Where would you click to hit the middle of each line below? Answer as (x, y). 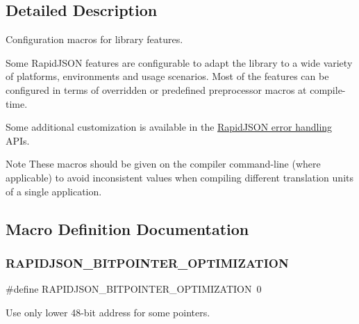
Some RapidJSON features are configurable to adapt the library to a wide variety (179, 62)
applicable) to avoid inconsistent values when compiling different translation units (179, 177)
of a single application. (54, 191)
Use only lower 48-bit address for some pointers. (108, 312)
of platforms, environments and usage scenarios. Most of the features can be (167, 76)
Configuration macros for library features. (94, 39)
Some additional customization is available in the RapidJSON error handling (169, 127)
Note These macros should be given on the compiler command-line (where (163, 164)
